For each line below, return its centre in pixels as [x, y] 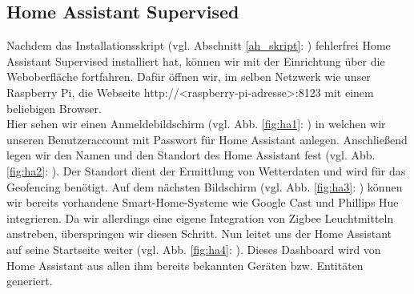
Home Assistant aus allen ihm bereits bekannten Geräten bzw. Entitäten [185, 265]
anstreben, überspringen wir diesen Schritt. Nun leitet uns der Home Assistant [199, 234]
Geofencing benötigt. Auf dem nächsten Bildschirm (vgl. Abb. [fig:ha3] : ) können [205, 186]
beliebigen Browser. [54, 108]
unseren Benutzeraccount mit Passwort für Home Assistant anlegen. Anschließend [207, 139]
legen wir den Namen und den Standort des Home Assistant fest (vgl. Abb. [191, 155]
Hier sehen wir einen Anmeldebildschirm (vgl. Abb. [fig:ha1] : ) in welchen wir [196, 124]
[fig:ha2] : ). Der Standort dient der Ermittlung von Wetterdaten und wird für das [206, 170]
